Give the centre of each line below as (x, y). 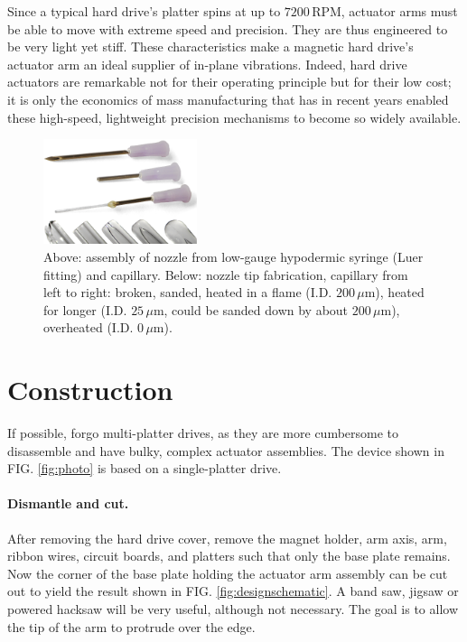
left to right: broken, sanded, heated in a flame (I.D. (188, 292)
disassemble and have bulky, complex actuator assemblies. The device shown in (226, 450)
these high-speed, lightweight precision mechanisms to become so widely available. (234, 117)
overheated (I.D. (89, 327)
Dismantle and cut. (68, 503)
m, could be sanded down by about (251, 309)
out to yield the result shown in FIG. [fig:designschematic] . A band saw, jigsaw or (233, 591)
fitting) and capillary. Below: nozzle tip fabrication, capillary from (226, 274)
